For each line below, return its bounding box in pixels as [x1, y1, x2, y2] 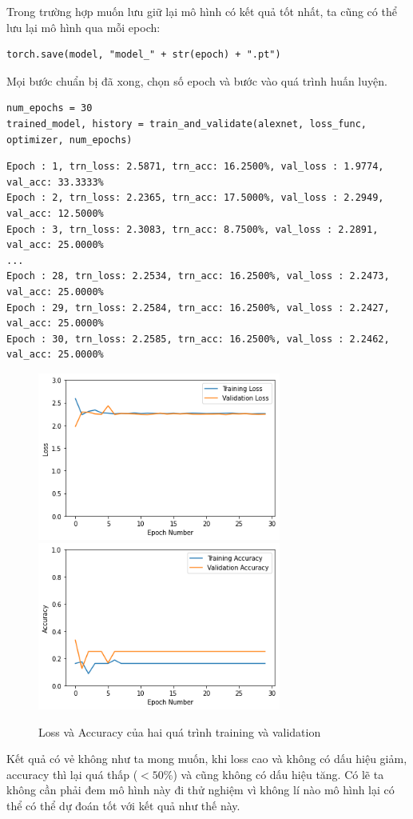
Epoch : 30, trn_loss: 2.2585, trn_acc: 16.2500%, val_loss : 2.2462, [6, 333, 390, 345]
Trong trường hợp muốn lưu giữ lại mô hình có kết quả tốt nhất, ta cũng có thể [6, 3, 397, 19]
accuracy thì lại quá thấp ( [6, 765, 138, 782]
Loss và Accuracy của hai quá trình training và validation [38, 723, 321, 740]
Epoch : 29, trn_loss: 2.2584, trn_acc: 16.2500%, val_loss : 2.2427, [6, 302, 390, 314]
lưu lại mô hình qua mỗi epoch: [6, 18, 161, 35]
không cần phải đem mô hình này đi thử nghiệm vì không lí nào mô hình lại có [6, 781, 395, 798]
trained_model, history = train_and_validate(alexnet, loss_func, [6, 118, 367, 130]
